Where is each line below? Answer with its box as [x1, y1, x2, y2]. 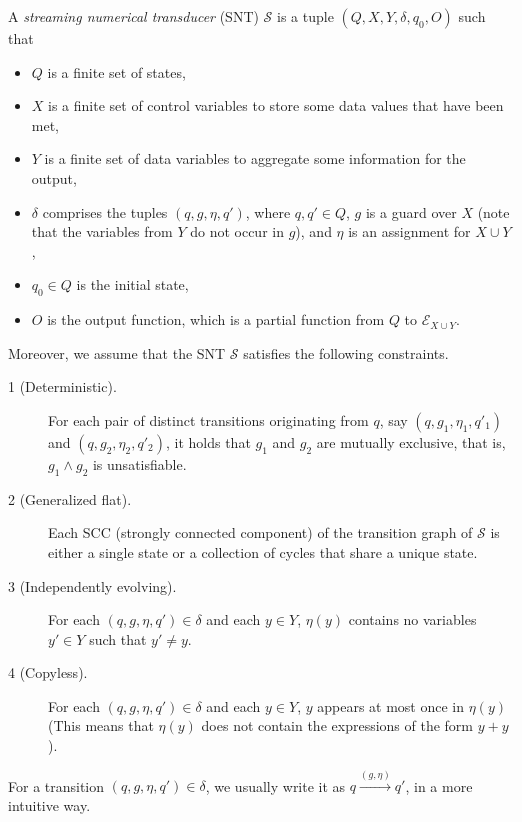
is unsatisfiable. [92, 453, 187, 474]
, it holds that [165, 431, 251, 452]
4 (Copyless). [8, 662, 88, 683]
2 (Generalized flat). [8, 488, 132, 509]
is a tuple [277, 6, 334, 26]
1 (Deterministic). [8, 376, 117, 397]
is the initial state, [76, 274, 189, 295]
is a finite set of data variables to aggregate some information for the [44, 148, 466, 169]
